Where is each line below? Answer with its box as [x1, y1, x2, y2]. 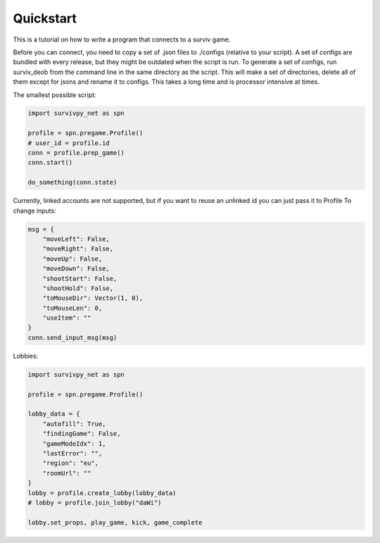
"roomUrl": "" [42, 469, 91, 477]
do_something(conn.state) [27, 178, 118, 187]
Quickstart [13, 11, 77, 26]
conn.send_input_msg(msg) [27, 333, 118, 342]
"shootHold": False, [42, 284, 114, 292]
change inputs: [13, 206, 56, 215]
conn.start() [27, 158, 73, 167]
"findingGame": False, [42, 430, 121, 438]
